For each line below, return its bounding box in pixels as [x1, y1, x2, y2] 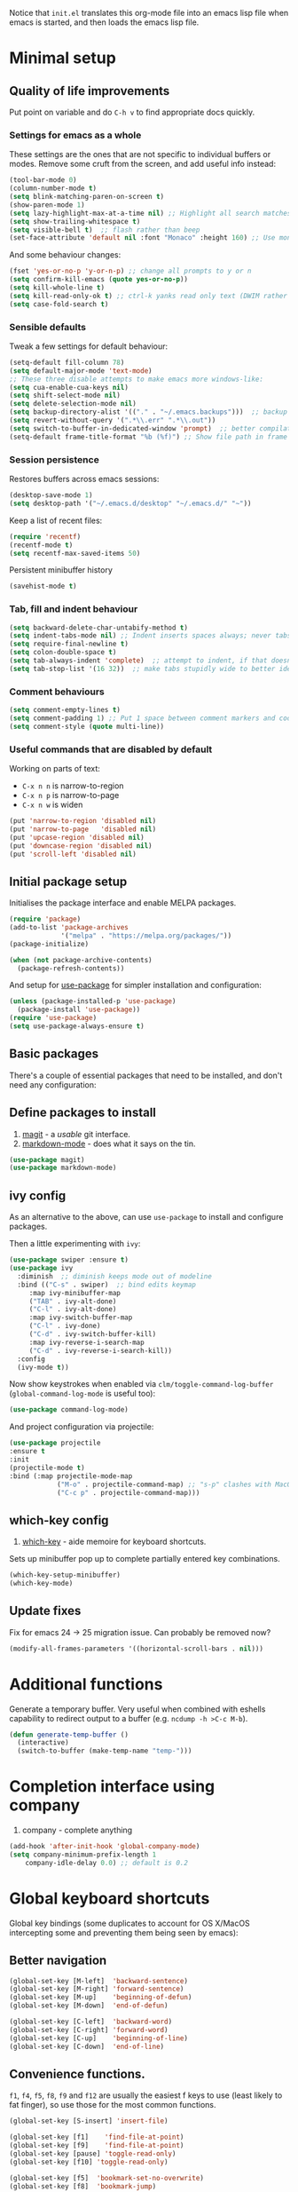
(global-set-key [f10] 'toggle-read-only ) [9, 2157, 169, 2166]
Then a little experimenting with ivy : [9, 1238, 141, 1249]
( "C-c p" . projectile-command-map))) [56, 1488, 200, 1497]
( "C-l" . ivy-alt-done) [28, 1305, 117, 1314]
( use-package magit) [9, 1155, 86, 1164]
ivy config [9, 1188, 67, 1203]
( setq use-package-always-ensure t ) [9, 1022, 145, 1031]
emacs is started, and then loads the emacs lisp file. [9, 17, 200, 28]
